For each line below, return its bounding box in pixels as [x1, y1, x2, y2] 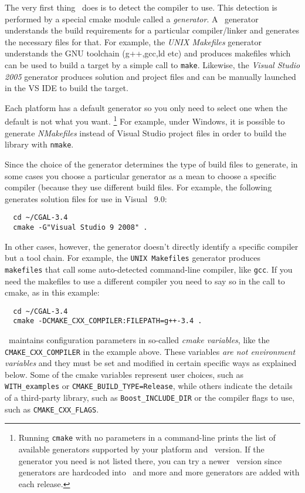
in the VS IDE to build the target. [5, 82, 128, 94]
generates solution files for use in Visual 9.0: [5, 192, 167, 204]
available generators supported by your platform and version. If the [18, 443, 265, 455]
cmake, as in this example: [5, 286, 100, 299]
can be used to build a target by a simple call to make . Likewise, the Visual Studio [5, 58, 300, 71]
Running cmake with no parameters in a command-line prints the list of [18, 431, 276, 444]
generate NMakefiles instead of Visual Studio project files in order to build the [5, 126, 287, 139]
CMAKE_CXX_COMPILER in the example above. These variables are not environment [5, 345, 296, 357]
